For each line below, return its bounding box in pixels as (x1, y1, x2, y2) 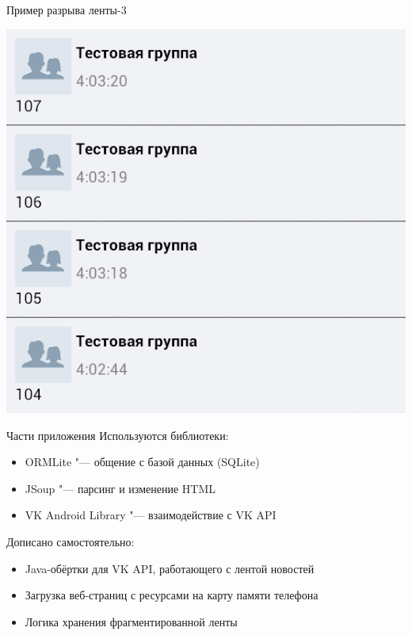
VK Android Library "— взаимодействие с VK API (25, 507, 277, 523)
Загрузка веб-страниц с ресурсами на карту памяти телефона (25, 587, 319, 603)
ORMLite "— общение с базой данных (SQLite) (25, 453, 260, 470)
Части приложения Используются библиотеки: (6, 427, 229, 443)
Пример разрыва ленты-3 (6, 2, 127, 17)
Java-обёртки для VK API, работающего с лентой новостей (25, 560, 315, 576)
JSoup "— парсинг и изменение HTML (25, 480, 216, 496)
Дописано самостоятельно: (6, 533, 135, 549)
